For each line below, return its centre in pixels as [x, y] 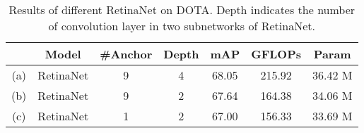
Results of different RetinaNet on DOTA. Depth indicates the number [182, 9]
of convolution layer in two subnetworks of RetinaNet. [182, 26]
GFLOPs [276, 54]
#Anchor [126, 54]
